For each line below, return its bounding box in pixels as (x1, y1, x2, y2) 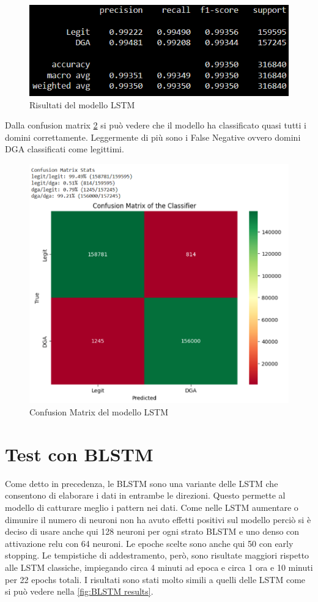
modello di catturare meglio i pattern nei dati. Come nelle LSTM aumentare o (5, 500, 298, 513)
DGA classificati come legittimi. (5, 143, 124, 155)
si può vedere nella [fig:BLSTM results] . (5, 585, 153, 598)
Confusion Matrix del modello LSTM (29, 406, 169, 418)
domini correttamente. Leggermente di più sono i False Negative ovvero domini (5, 130, 301, 143)
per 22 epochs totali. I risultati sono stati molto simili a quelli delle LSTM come (5, 573, 306, 585)
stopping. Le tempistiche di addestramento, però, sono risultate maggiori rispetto (5, 549, 309, 562)
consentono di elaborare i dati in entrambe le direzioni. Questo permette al (5, 489, 286, 502)
